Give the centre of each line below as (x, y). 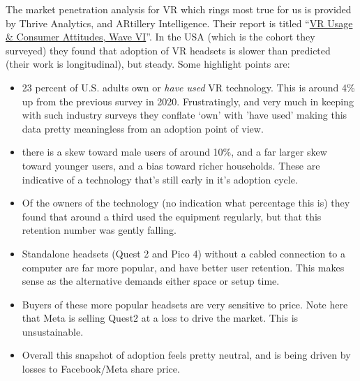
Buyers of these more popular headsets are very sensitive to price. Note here (185, 304)
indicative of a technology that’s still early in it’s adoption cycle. (160, 179)
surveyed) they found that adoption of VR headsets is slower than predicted (168, 50)
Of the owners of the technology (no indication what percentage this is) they (186, 203)
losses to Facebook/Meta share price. (101, 369)
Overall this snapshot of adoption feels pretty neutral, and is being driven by (186, 355)
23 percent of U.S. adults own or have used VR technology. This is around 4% (188, 87)
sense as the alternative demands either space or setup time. (151, 281)
